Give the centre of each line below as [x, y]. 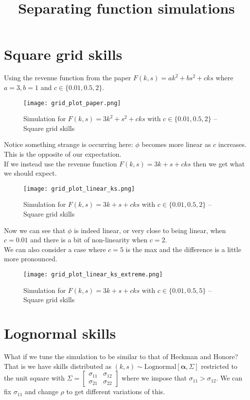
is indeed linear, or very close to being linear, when [150, 230]
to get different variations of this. [116, 391]
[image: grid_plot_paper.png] [72, 103]
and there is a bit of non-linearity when [89, 240]
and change [42, 391]
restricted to [219, 366]
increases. [232, 144]
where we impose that [154, 378]
